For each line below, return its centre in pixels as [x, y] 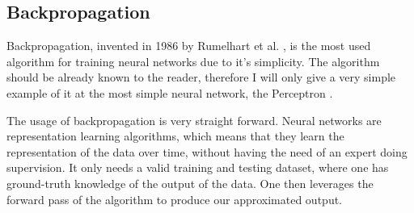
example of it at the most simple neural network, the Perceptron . [170, 92]
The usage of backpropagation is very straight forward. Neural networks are [194, 120]
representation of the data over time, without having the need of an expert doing [207, 151]
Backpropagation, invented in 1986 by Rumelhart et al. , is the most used [189, 46]
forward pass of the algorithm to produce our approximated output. [175, 199]
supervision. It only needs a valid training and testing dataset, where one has [198, 167]
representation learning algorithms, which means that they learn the [175, 136]
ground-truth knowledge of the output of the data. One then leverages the [190, 183]
